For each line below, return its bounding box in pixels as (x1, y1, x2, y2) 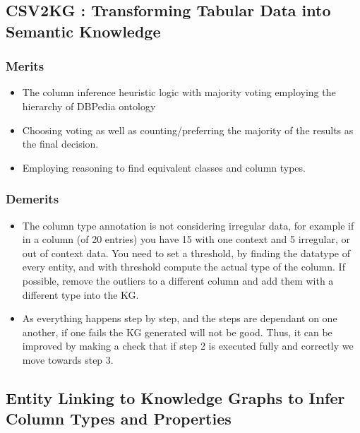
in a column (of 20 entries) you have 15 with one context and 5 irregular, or (22, 232, 351, 247)
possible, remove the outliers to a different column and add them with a (22, 273, 334, 287)
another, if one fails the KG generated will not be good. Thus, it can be (22, 324, 332, 339)
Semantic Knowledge (6, 20, 161, 42)
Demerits (6, 190, 59, 208)
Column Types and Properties (6, 408, 232, 429)
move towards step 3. (22, 352, 114, 367)
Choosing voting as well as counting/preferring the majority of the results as (22, 122, 354, 137)
